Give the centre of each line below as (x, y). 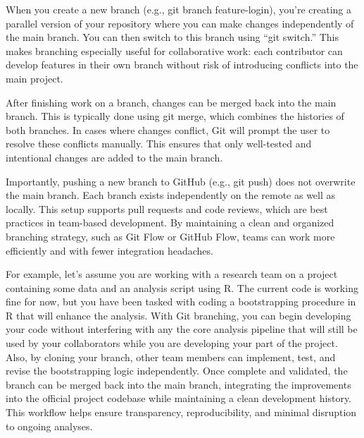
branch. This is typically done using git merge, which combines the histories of (175, 116)
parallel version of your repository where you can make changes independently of (180, 23)
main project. (34, 78)
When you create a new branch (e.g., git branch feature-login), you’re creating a (179, 9)
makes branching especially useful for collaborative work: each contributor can (174, 50)
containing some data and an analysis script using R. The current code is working (182, 287)
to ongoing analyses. (49, 426)
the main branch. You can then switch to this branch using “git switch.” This (172, 37)
